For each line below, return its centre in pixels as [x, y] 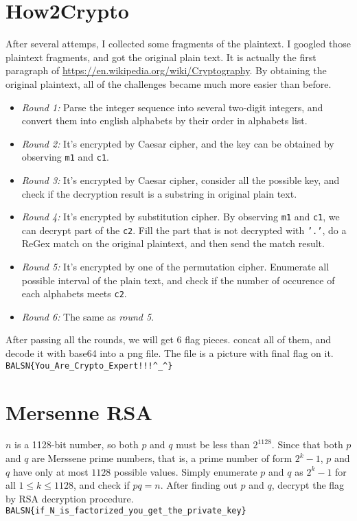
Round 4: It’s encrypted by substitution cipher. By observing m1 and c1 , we [181, 217]
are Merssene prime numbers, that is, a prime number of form [162, 458]
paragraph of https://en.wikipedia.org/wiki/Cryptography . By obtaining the [166, 70]
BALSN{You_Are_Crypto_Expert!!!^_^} [89, 366]
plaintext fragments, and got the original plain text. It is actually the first [161, 57]
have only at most [50, 471]
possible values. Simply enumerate [185, 471]
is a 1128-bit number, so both [77, 444]
